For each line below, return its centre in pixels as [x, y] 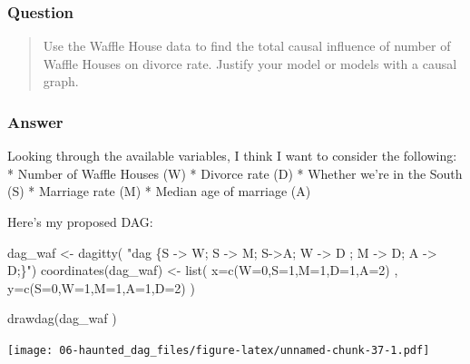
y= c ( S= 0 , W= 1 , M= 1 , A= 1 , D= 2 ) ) [101, 287]
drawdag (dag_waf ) [62, 318]
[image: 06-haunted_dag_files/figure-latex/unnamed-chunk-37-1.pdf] [219, 350]
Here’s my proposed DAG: [80, 221]
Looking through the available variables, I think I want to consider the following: [232, 156]
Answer [35, 121]
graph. [61, 81]
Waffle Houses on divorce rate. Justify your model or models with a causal [250, 63]
